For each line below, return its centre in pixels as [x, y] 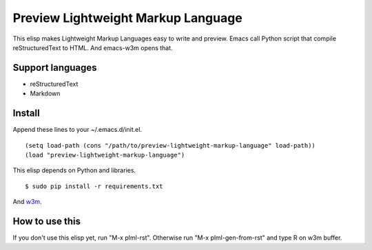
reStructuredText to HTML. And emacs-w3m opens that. [93, 47]
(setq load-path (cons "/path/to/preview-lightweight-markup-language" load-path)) [170, 145]
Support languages [55, 68]
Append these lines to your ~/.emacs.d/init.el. [77, 130]
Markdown [45, 93]
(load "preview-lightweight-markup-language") [105, 155]
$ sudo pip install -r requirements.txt [94, 186]
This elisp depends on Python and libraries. [74, 170]
